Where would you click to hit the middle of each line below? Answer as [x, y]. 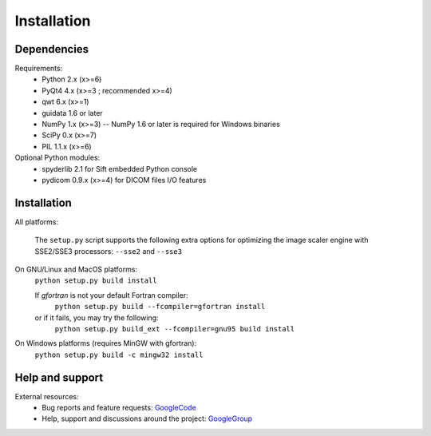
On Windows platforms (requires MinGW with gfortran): [106, 343]
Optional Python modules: [57, 158]
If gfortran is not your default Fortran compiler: [111, 295]
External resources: [47, 396]
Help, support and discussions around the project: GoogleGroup [147, 418]
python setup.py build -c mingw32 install [119, 355]
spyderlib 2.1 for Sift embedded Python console [120, 168]
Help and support [59, 377]
